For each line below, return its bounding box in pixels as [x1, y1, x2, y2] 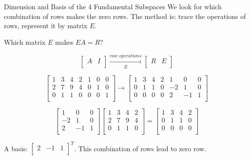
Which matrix [4, 36, 46, 47]
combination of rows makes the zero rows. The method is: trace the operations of [4, 11, 246, 21]
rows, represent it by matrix [4, 20, 88, 31]
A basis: [4, 143, 28, 153]
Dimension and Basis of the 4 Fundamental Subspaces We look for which [4, 1, 222, 11]
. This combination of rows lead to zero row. [74, 143, 206, 153]
